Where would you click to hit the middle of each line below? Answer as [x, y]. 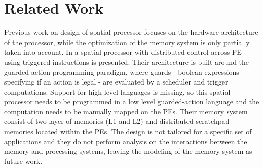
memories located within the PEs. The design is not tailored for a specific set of [128, 131]
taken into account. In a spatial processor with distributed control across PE [123, 52]
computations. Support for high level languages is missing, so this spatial [117, 91]
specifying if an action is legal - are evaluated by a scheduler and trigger [116, 82]
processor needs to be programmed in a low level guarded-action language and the [132, 101]
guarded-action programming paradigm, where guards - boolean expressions [122, 72]
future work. [23, 161]
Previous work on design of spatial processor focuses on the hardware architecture [131, 32]
